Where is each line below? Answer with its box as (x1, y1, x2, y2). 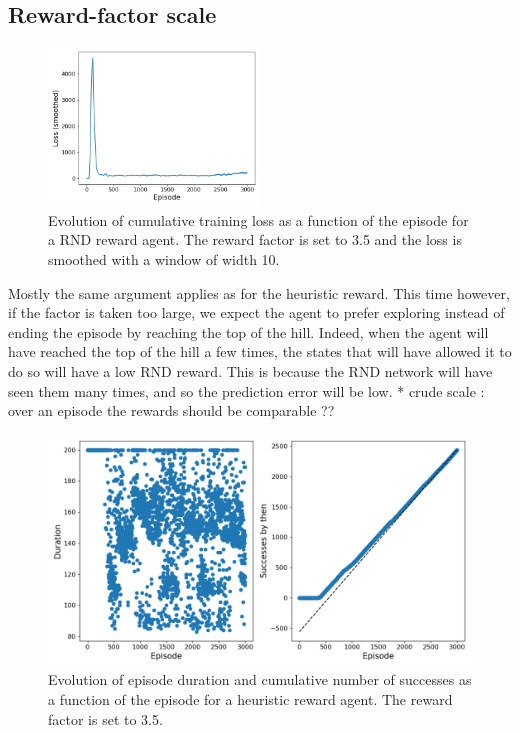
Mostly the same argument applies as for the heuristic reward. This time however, (8, 282, 510, 303)
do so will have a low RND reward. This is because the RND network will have (8, 360, 493, 381)
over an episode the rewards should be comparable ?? (8, 400, 335, 421)
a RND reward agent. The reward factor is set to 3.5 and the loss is (48, 229, 462, 250)
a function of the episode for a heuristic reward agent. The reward (48, 688, 453, 709)
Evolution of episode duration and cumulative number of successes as (48, 669, 472, 690)
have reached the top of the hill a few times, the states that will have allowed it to (8, 341, 512, 362)
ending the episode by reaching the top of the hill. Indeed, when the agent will (8, 321, 489, 342)
